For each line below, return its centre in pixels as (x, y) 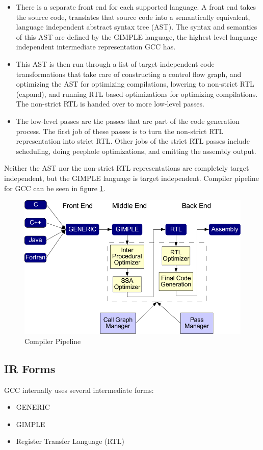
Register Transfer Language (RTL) (70, 441)
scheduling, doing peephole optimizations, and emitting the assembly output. (136, 151)
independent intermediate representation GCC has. (96, 47)
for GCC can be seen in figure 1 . (55, 188)
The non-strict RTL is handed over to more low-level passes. (110, 104)
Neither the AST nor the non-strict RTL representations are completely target (127, 168)
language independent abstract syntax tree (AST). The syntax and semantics (137, 27)
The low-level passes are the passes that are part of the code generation (128, 121)
